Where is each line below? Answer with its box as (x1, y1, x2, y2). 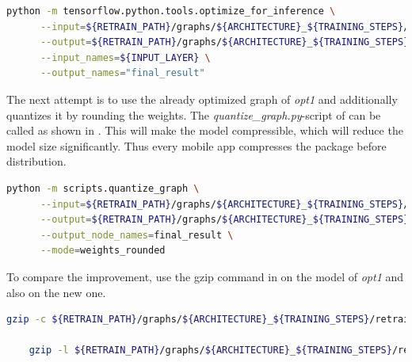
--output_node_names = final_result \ (40, 229, 234, 241)
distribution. (6, 153, 67, 170)
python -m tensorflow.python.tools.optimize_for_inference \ (6, 6, 336, 17)
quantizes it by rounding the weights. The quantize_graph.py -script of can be (6, 106, 381, 123)
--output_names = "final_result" (40, 67, 205, 79)
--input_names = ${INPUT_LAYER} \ (40, 51, 211, 63)
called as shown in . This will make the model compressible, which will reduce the (6, 122, 403, 139)
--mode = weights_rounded (40, 245, 166, 257)
